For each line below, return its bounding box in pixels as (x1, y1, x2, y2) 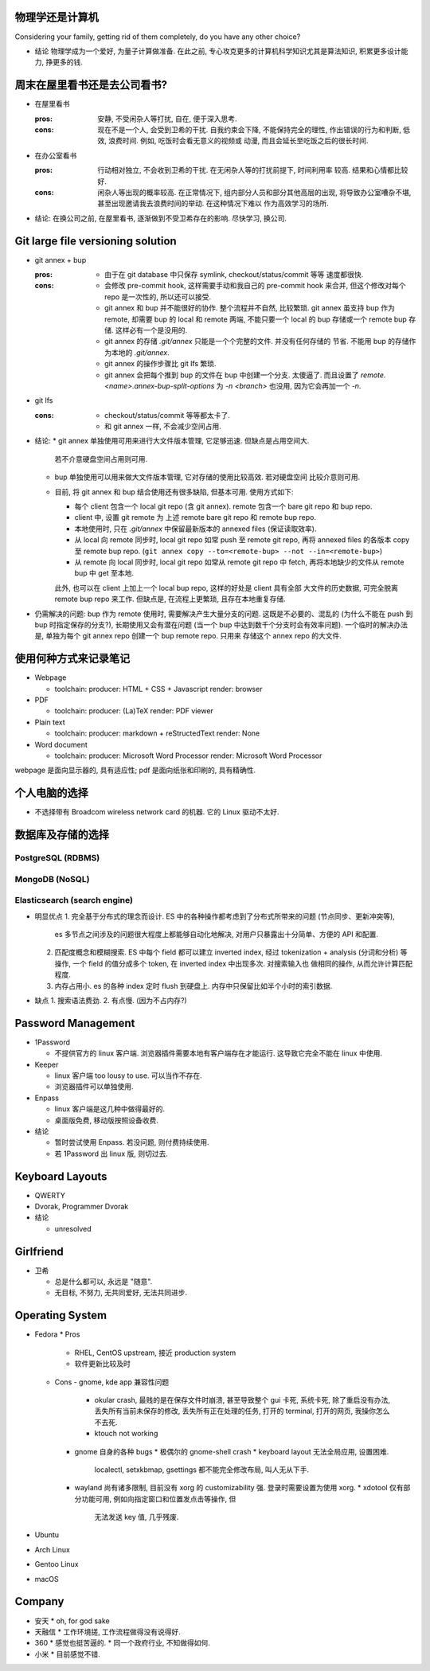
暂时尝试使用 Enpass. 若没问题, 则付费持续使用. (54, 1138, 209, 1147)
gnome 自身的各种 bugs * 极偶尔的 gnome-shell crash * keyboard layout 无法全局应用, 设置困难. (74, 1447, 389, 1456)
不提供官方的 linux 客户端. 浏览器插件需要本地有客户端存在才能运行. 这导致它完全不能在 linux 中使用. (54, 1048, 382, 1058)
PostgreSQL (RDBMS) (14, 853, 100, 864)
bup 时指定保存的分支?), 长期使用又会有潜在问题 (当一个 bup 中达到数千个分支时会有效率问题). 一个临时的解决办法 (34, 619, 408, 629)
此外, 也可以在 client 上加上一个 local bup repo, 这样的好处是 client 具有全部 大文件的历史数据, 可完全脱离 (54, 583, 398, 592)
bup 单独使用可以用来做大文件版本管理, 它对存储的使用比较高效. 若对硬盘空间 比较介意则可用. (54, 472, 361, 482)
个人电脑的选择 (14, 787, 88, 800)
